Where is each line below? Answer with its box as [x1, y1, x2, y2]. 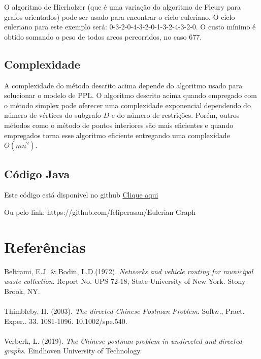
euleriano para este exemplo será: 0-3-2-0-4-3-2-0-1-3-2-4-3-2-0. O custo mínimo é [4, 21, 256, 32]
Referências [4, 236, 86, 257]
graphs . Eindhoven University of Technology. [4, 345, 142, 356]
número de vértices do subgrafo [4, 110, 101, 120]
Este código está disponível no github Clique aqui [4, 189, 158, 200]
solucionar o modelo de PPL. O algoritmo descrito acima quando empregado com [4, 90, 257, 101]
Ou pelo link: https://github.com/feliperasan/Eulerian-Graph [4, 206, 196, 217]
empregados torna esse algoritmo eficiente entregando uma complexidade [4, 129, 230, 140]
